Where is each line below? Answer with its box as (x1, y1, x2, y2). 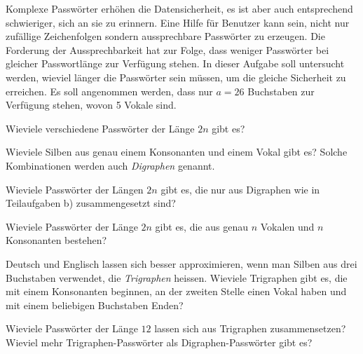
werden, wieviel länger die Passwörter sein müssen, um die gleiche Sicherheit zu (6, 69, 346, 84)
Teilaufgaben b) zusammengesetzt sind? (6, 196, 176, 210)
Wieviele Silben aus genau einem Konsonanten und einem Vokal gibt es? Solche (6, 144, 348, 159)
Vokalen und (260, 219, 315, 233)
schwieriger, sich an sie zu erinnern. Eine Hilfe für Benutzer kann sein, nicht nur (6, 15, 350, 29)
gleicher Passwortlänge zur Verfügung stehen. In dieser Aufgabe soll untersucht (6, 56, 345, 71)
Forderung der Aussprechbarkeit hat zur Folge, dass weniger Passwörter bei (6, 42, 329, 57)
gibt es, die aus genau (155, 219, 248, 233)
